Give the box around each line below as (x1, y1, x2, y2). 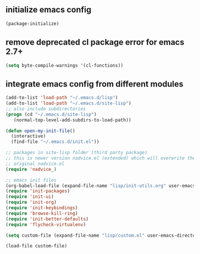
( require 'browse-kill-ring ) (5, 210, 78, 216)
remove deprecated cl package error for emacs (5, 37, 184, 47)
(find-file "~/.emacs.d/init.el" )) (11, 139, 100, 145)
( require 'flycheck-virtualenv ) (5, 221, 86, 228)
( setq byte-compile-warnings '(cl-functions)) (5, 62, 124, 68)
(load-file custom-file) (5, 243, 67, 249)
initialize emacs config (5, 5, 92, 15)
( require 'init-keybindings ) (5, 205, 78, 211)
